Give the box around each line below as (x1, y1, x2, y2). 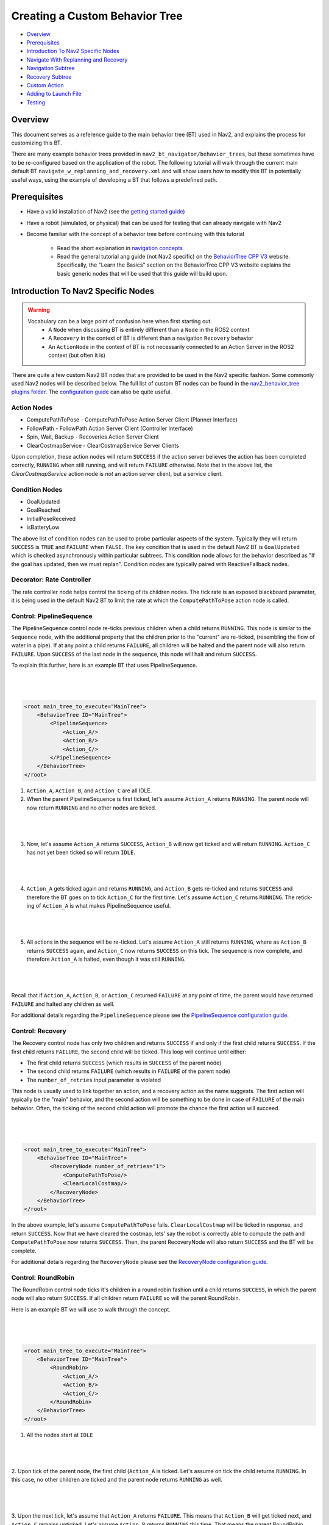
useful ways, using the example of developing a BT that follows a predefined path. (11, 176, 218, 183)
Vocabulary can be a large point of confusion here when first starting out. (27, 317, 213, 325)
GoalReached (26, 506, 61, 514)
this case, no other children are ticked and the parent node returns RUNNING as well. (11, 1476, 222, 1484)
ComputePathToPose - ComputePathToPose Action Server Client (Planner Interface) (26, 416, 238, 423)
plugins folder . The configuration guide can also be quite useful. (11, 388, 172, 396)
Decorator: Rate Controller (11, 575, 91, 584)
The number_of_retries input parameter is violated (26, 1076, 161, 1083)
